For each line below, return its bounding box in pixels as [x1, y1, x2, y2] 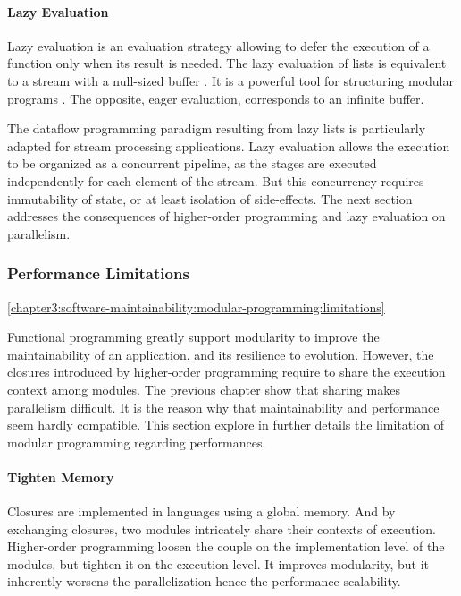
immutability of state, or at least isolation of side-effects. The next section [7, 189, 413, 208]
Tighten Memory [7, 467, 114, 486]
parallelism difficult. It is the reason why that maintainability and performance [7, 397, 440, 416]
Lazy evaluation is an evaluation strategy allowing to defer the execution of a [7, 36, 430, 55]
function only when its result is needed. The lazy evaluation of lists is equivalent [7, 54, 447, 72]
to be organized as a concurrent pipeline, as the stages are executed [7, 154, 377, 173]
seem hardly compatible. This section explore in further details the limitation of [7, 415, 444, 434]
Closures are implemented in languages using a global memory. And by [7, 502, 396, 521]
